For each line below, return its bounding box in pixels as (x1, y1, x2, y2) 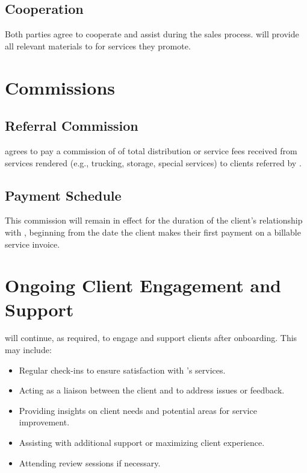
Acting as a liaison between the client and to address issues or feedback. (19, 384, 285, 396)
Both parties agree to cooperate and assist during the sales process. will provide (5, 28, 299, 40)
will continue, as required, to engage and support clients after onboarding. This (5, 331, 297, 344)
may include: (5, 343, 52, 356)
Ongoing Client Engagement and (5, 273, 281, 298)
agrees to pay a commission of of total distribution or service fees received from (5, 144, 297, 157)
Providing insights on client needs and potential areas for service (19, 404, 257, 416)
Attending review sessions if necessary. (19, 456, 161, 469)
